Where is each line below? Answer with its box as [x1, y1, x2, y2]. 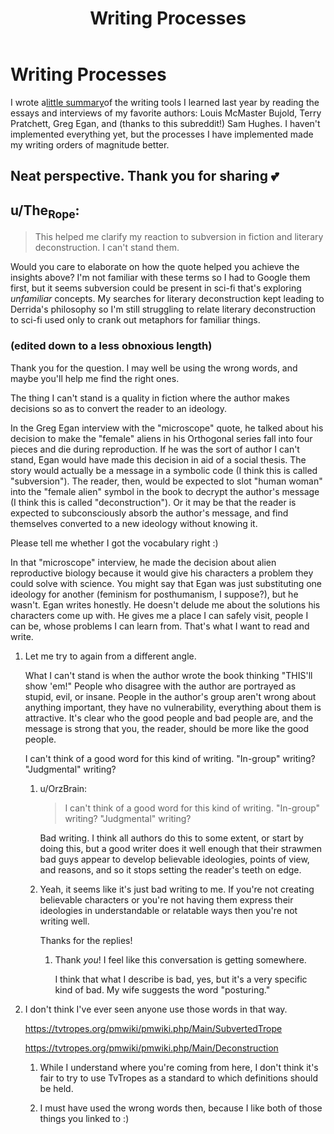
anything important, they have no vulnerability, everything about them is [24, 701, 322, 713]
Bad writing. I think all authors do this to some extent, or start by [39, 832, 304, 844]
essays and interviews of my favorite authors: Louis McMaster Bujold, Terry [10, 107, 322, 119]
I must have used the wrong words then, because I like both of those [39, 1102, 323, 1114]
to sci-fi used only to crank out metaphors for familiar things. [10, 314, 261, 326]
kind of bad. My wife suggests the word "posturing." [54, 983, 271, 996]
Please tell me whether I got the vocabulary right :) [10, 537, 219, 549]
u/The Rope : [10, 202, 80, 221]
